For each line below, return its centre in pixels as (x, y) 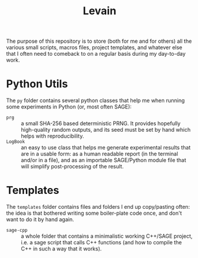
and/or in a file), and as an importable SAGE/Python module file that (104, 160)
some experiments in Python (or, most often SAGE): (69, 107)
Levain (100, 11)
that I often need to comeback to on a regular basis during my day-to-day (96, 54)
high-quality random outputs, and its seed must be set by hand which (106, 130)
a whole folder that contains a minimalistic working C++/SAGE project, (107, 236)
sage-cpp (17, 230)
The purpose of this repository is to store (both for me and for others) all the (99, 41)
